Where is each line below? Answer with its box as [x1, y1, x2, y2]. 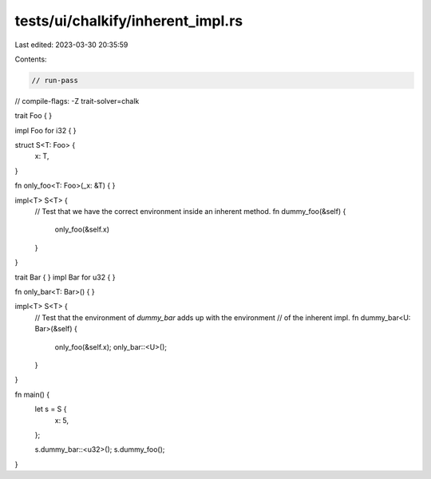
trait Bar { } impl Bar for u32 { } [14, 272, 116, 282]
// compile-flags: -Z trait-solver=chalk [14, 96, 140, 105]
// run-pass [31, 76, 79, 85]
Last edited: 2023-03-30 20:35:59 [14, 40, 129, 49]
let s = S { [34, 404, 67, 414]
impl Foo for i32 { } [14, 125, 77, 135]
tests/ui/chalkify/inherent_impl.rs [14, 12, 243, 30]
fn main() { [14, 390, 50, 399]
